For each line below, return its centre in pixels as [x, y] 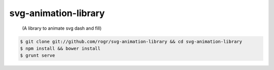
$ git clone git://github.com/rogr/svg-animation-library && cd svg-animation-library [131, 41]
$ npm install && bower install [60, 48]
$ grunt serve [38, 56]
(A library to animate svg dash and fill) [62, 28]
